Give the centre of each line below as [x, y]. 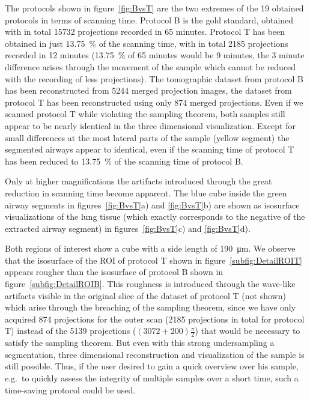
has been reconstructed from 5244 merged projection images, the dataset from [148, 90]
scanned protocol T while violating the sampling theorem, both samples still [145, 114]
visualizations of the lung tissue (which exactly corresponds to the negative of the [155, 217]
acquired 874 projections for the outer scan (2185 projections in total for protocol [155, 319]
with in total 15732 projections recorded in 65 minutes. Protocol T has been [145, 32]
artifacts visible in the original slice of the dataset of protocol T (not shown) [145, 295]
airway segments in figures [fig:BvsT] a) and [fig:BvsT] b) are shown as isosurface [152, 205]
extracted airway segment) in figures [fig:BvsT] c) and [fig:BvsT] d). [128, 228]
